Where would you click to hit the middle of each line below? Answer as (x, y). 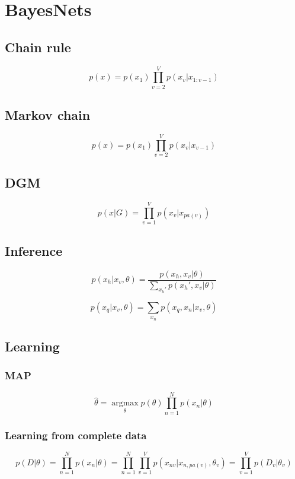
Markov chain (48, 115)
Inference (34, 250)
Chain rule (38, 47)
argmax (125, 403)
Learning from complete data (76, 435)
